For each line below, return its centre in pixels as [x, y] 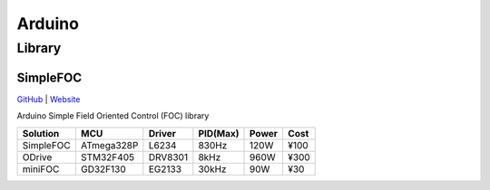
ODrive [37, 157]
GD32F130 [103, 169]
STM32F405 [108, 157]
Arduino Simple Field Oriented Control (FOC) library [113, 116]
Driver [162, 133]
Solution [41, 133]
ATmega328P [109, 145]
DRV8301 [168, 157]
